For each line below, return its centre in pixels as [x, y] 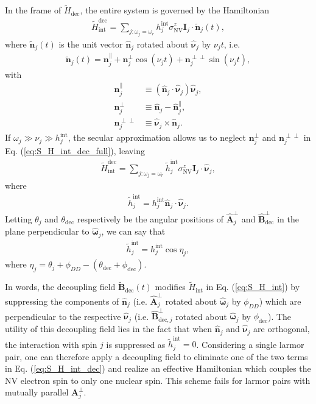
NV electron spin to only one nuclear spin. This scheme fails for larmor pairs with [158, 380]
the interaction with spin [51, 344]
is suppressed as [136, 344]
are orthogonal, [282, 329]
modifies [170, 287]
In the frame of [33, 10]
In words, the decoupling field [60, 287]
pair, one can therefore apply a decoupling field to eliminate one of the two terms [156, 356]
